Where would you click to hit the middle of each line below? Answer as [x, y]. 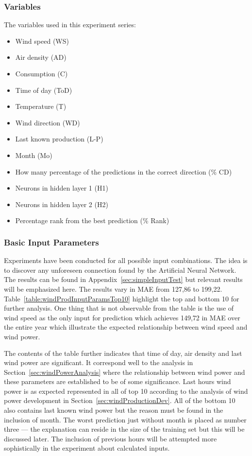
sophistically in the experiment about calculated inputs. [87, 448]
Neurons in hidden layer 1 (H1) [62, 188]
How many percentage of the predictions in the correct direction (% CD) [124, 171]
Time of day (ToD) [44, 90]
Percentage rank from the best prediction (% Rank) [92, 220]
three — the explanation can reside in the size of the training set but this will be [124, 429]
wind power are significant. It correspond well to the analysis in [99, 362]
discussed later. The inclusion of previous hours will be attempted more [110, 438]
